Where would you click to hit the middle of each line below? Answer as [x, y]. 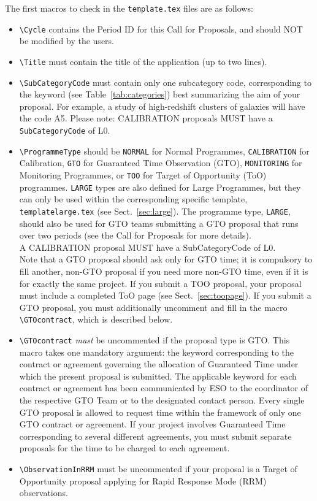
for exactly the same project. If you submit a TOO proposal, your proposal [160, 283]
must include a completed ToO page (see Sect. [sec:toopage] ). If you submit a [165, 295]
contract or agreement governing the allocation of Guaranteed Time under [159, 364]
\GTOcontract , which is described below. [96, 319]
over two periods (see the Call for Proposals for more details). [135, 235]
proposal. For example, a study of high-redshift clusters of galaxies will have [162, 106]
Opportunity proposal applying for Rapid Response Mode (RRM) [143, 480]
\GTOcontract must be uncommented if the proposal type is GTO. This [155, 339]
